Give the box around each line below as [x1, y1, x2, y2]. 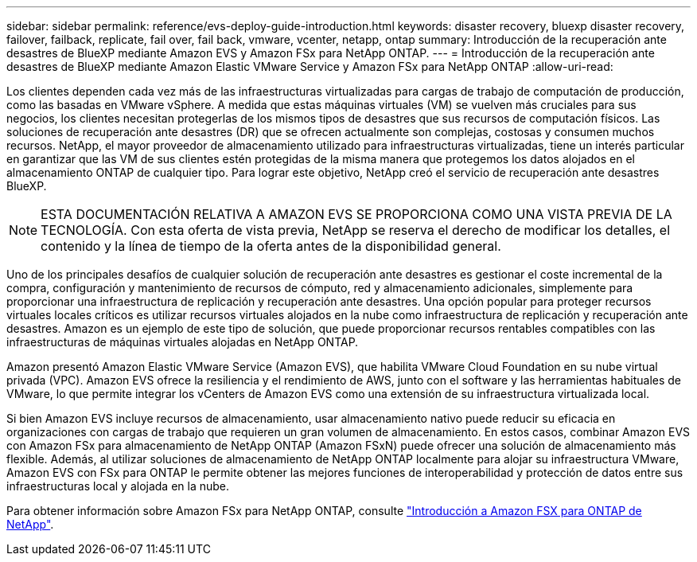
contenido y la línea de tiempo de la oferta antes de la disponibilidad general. [41, 238, 501, 254]
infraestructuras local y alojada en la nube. [6, 479, 230, 493]
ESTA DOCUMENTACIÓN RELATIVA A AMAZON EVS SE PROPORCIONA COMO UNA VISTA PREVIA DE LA [41, 206, 672, 222]
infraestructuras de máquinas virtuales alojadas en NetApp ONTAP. [6, 335, 359, 349]
